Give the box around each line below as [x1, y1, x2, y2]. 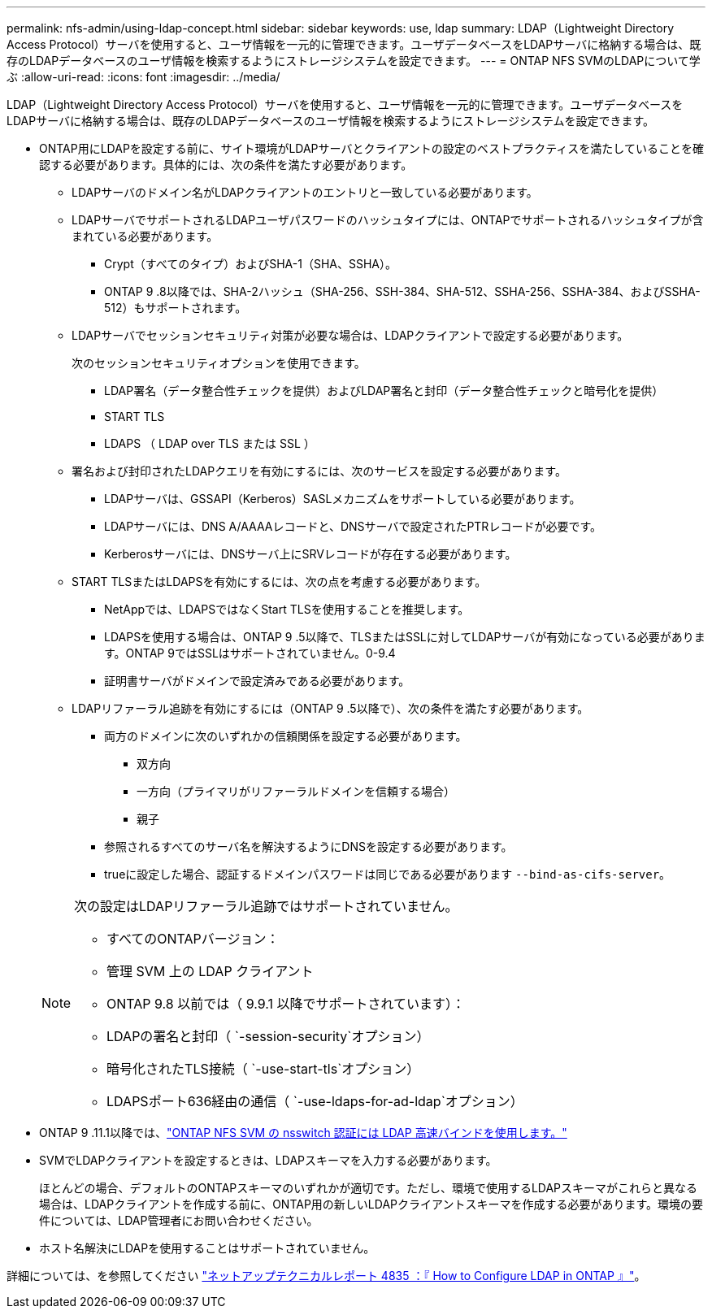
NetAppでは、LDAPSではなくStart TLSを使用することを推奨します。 [104, 602, 470, 616]
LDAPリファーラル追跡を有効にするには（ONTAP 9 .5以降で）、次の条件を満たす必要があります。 [72, 701, 589, 715]
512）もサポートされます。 [104, 301, 247, 315]
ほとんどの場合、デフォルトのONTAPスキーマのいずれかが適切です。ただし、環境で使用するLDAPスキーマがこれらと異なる [39, 1181, 698, 1195]
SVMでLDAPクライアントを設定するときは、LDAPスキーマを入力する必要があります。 [39, 1153, 497, 1167]
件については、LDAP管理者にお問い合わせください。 [39, 1213, 319, 1227]
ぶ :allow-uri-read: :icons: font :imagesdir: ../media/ [7, 70, 280, 84]
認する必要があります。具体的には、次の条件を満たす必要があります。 [39, 158, 413, 171]
